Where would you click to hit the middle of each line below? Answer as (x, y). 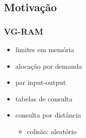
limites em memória (45, 49)
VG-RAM (24, 31)
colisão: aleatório (52, 131)
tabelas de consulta (44, 98)
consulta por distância (48, 115)
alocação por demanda (49, 66)
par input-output (41, 82)
